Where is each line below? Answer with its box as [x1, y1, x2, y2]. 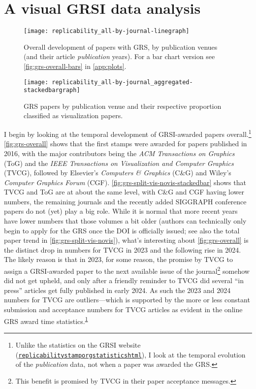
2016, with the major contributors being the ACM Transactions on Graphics [4, 148, 235, 158]
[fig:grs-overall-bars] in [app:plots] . [24, 61, 127, 71]
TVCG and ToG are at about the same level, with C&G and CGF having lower [4, 187, 244, 197]
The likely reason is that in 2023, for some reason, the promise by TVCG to [4, 254, 233, 264]
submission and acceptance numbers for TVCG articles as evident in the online [4, 304, 243, 315]
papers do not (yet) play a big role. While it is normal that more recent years [4, 206, 238, 216]
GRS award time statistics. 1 [4, 314, 88, 326]
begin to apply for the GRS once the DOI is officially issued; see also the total [4, 225, 240, 235]
